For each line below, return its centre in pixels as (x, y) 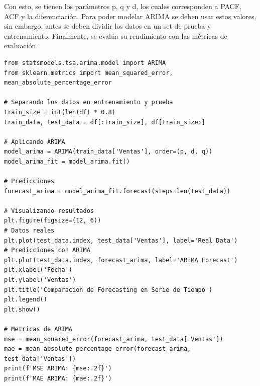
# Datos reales (29, 231)
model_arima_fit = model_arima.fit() (67, 161)
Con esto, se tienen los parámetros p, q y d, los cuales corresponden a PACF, (123, 6)
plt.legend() (26, 300)
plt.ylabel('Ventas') (40, 280)
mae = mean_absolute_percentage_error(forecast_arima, (98, 349)
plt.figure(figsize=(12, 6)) (53, 221)
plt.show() (22, 309)
